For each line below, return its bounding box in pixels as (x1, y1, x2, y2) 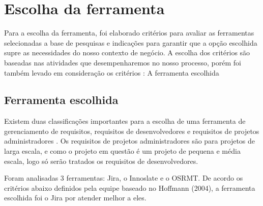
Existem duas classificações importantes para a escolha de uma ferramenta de (4, 116, 246, 126)
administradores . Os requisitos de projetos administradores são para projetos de (4, 135, 255, 146)
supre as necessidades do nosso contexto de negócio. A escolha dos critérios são (4, 47, 250, 58)
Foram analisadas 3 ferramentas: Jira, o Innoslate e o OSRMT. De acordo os (4, 173, 243, 183)
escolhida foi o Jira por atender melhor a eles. (4, 192, 147, 203)
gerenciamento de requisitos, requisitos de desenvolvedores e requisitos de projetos (4, 125, 259, 136)
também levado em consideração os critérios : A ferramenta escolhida (4, 67, 219, 78)
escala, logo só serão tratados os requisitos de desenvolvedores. (4, 155, 198, 166)
